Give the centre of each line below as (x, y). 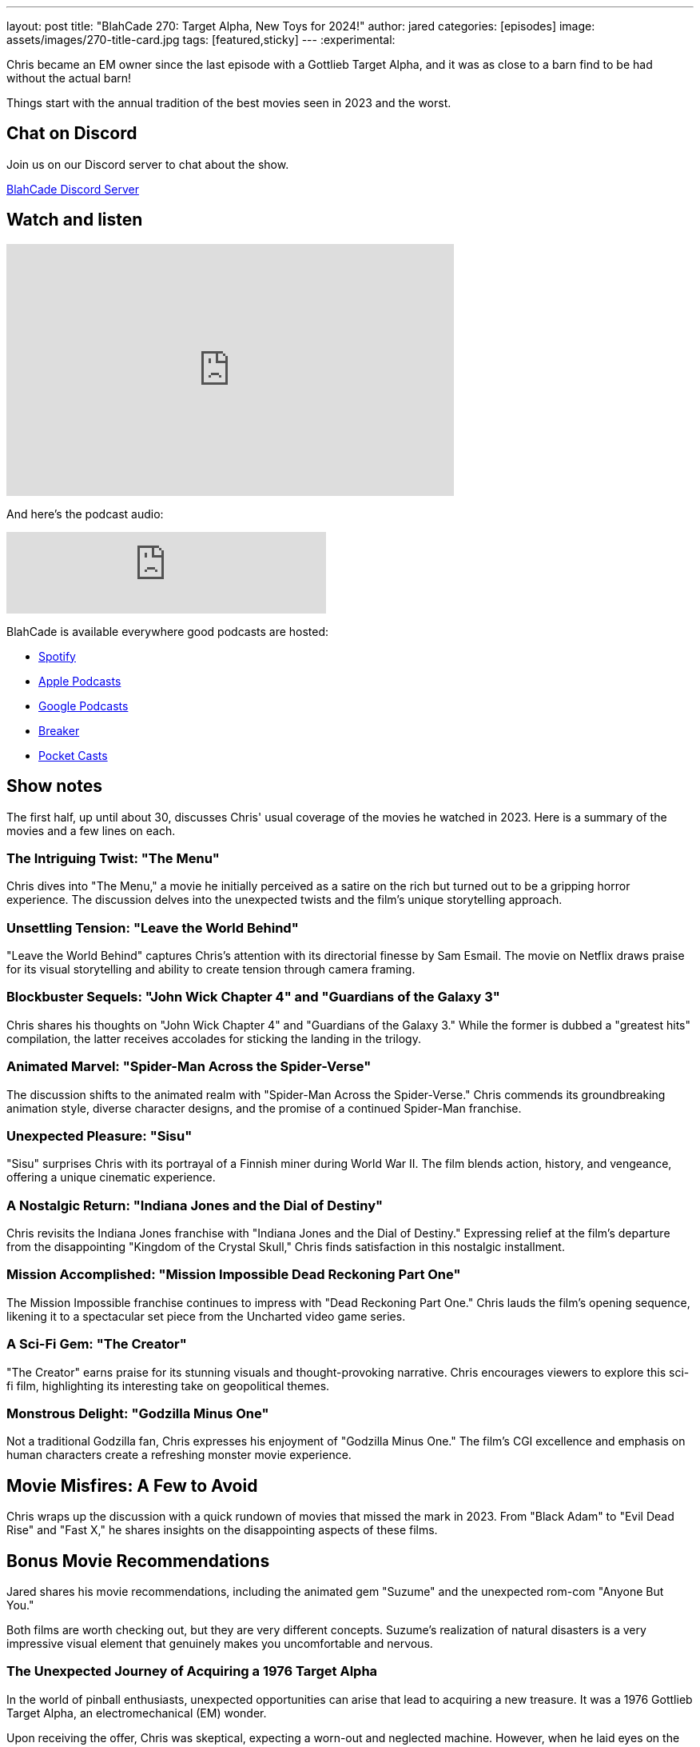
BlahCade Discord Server (73, 189)
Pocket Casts (73, 755)
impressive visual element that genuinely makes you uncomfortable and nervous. (220, 1643)
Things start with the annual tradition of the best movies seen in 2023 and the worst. (229, 103)
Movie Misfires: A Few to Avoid (132, 1485)
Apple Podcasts (80, 681)
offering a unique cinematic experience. (111, 1177)
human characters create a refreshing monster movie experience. (179, 1455)
